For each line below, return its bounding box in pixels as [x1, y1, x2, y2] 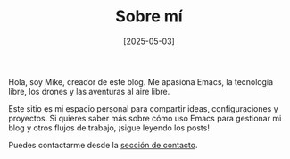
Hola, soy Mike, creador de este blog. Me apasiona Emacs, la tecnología [8, 76, 274, 87]
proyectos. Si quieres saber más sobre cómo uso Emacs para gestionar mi [8, 113, 282, 123]
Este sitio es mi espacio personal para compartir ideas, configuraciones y [8, 103, 278, 113]
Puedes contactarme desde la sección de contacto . [8, 139, 198, 150]
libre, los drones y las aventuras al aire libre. [8, 86, 170, 96]
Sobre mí [114, 6, 184, 27]
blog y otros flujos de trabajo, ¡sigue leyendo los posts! [8, 122, 211, 133]
